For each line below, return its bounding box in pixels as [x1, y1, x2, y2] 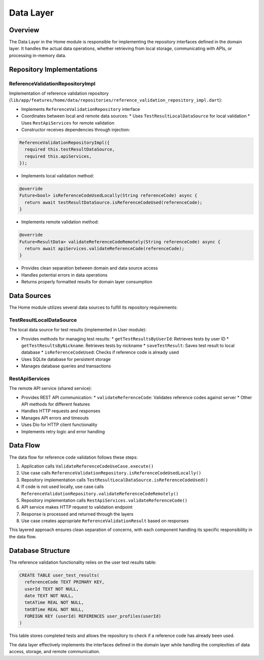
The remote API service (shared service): [9, 385, 92, 391]
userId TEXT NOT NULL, [24, 586, 79, 592]
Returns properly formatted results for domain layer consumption [21, 279, 153, 285]
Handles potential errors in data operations [21, 272, 108, 278]
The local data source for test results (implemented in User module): [9, 327, 147, 333]
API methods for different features [21, 401, 90, 407]
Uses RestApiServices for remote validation [21, 120, 114, 126]
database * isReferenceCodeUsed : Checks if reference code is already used [21, 349, 179, 355]
